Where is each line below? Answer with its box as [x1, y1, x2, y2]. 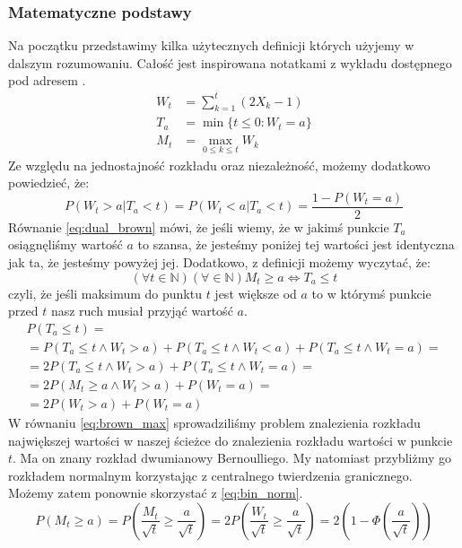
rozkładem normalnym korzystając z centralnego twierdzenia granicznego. [8, 465, 413, 484]
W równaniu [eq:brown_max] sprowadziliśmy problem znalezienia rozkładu [8, 413, 421, 431]
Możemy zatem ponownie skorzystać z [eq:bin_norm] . [8, 483, 303, 502]
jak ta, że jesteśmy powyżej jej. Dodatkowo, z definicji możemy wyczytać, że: [8, 253, 431, 272]
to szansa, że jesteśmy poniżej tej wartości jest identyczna [137, 235, 455, 254]
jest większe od [214, 283, 297, 302]
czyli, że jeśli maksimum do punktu [8, 283, 202, 302]
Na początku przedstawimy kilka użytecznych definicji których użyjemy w [8, 36, 414, 55]
